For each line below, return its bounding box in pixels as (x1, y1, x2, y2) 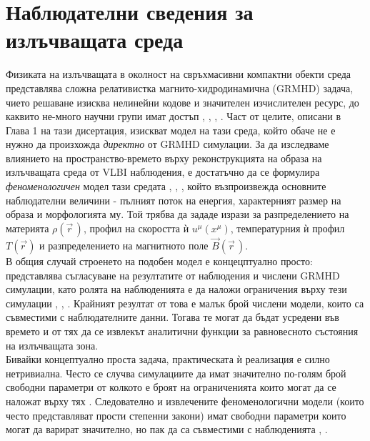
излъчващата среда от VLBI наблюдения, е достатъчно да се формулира (6, 164, 320, 179)
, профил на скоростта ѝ (83, 220, 189, 235)
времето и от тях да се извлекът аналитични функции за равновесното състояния (6, 324, 359, 339)
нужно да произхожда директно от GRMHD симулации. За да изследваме (6, 137, 329, 152)
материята (6, 220, 49, 235)
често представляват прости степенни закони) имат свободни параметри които (6, 407, 346, 422)
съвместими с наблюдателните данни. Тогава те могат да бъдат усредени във (6, 309, 339, 324)
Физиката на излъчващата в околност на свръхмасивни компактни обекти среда (6, 66, 351, 81)
